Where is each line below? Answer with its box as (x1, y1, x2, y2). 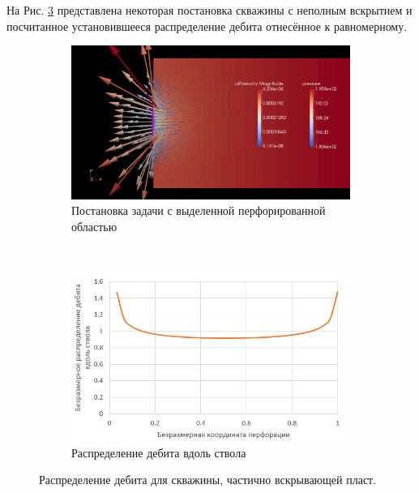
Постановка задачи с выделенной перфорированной (71, 202, 326, 219)
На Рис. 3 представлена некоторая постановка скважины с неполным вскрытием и (6, 2, 413, 18)
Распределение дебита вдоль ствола (71, 444, 246, 461)
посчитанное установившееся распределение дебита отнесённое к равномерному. (6, 17, 408, 34)
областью (71, 217, 118, 234)
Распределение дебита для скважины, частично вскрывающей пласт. (39, 471, 377, 488)
